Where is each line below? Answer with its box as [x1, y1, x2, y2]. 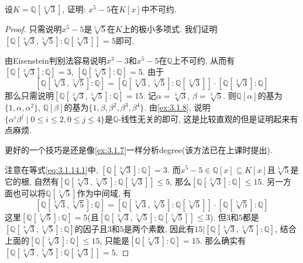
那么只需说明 [5, 89, 54, 102]
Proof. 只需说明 [5, 23, 62, 34]
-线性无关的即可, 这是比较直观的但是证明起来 [118, 112, 290, 124]
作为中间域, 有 [77, 186, 132, 199]
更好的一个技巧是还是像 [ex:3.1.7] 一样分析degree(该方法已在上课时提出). [5, 143, 273, 155]
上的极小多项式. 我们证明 [122, 23, 218, 34]
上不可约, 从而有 [172, 54, 235, 66]
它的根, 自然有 [5, 175, 59, 187]
